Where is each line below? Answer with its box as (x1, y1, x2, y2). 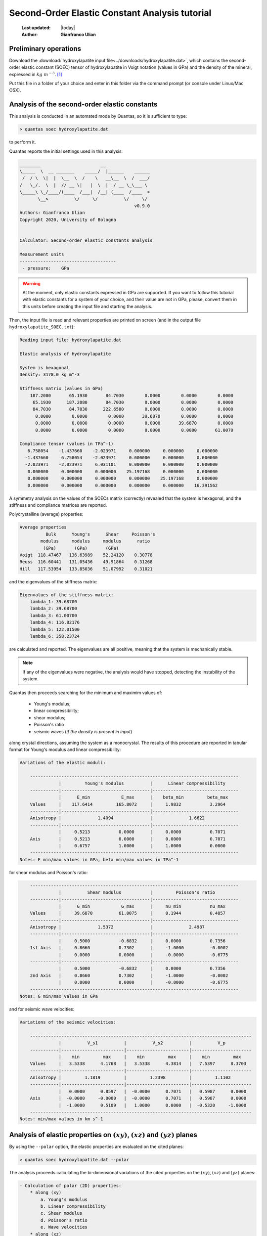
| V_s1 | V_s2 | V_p (58, 1040, 226, 1046)
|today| (60, 25, 75, 31)
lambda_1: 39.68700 (30, 599, 78, 605)
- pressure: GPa (22, 265, 69, 271)
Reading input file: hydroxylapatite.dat (19, 337, 122, 343)
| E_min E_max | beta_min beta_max (58, 795, 228, 800)
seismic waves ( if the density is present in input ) (34, 728, 133, 734)
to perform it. (9, 139, 36, 145)
